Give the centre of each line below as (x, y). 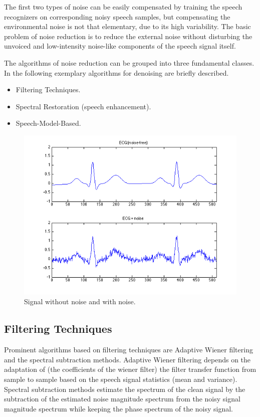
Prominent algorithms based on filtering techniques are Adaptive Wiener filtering (128, 350)
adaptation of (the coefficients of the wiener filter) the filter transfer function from (130, 369)
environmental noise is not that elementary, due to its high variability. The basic (127, 26)
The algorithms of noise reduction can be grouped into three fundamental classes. (129, 62)
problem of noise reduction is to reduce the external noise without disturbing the (128, 36)
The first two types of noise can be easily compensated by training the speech (123, 7)
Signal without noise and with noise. (80, 301)
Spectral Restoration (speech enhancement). (83, 106)
